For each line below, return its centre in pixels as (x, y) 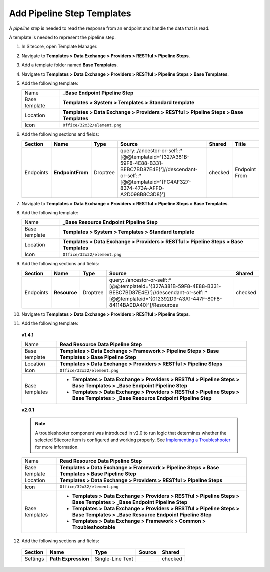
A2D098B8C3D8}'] (143, 194)
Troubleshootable (94, 527)
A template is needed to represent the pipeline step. (62, 37)
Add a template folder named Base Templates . (70, 65)
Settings (34, 559)
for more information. (57, 447)
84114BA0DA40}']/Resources (144, 305)
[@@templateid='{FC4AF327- (156, 182)
